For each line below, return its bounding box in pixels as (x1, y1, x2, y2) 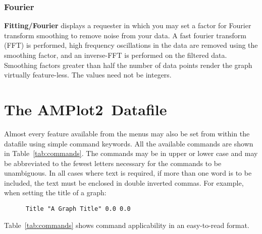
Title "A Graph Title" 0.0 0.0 (25, 205, 131, 213)
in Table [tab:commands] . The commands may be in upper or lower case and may (4, 148, 258, 159)
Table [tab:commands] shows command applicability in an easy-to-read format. (4, 219, 249, 230)
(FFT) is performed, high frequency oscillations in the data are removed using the (4, 40, 258, 50)
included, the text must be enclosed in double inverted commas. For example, (4, 177, 244, 188)
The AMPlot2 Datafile (4, 99, 167, 119)
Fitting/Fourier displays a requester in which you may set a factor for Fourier (4, 20, 251, 31)
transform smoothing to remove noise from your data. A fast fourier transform (4, 30, 246, 40)
